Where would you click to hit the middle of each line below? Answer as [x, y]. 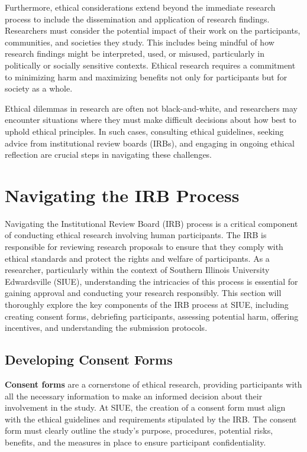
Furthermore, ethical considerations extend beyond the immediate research [140, 7]
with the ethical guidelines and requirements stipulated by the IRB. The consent [151, 419]
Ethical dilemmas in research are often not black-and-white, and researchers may [151, 108]
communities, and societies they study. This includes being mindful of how [140, 42]
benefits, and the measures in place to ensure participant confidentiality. [135, 442]
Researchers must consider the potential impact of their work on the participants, [153, 30]
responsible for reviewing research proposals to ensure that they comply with [144, 247]
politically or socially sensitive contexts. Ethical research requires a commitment [150, 65]
